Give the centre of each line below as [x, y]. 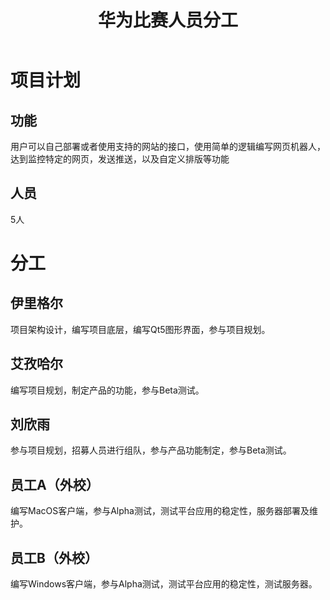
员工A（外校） [55, 484]
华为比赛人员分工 [167, 20]
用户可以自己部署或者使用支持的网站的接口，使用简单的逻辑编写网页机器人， [168, 146]
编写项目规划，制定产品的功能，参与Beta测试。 [107, 390]
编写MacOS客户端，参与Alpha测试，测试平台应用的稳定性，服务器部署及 [160, 511]
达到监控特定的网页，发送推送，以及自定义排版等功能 [120, 159]
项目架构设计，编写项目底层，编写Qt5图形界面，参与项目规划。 [140, 329]
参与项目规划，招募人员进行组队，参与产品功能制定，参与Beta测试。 [151, 450]
